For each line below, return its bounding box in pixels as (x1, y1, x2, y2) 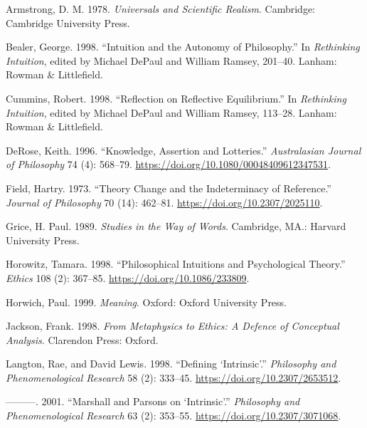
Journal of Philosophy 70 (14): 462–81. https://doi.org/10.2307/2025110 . (6, 194, 323, 209)
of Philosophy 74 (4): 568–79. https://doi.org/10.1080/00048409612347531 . (6, 157, 331, 172)
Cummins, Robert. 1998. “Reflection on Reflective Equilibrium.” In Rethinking (6, 90, 346, 105)
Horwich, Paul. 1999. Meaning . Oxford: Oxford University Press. (6, 294, 287, 309)
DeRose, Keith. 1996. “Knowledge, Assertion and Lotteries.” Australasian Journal (6, 142, 361, 157)
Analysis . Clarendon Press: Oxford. (6, 332, 159, 347)
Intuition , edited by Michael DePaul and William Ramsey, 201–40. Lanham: (6, 53, 337, 68)
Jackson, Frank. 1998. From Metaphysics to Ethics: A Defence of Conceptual (6, 318, 339, 333)
